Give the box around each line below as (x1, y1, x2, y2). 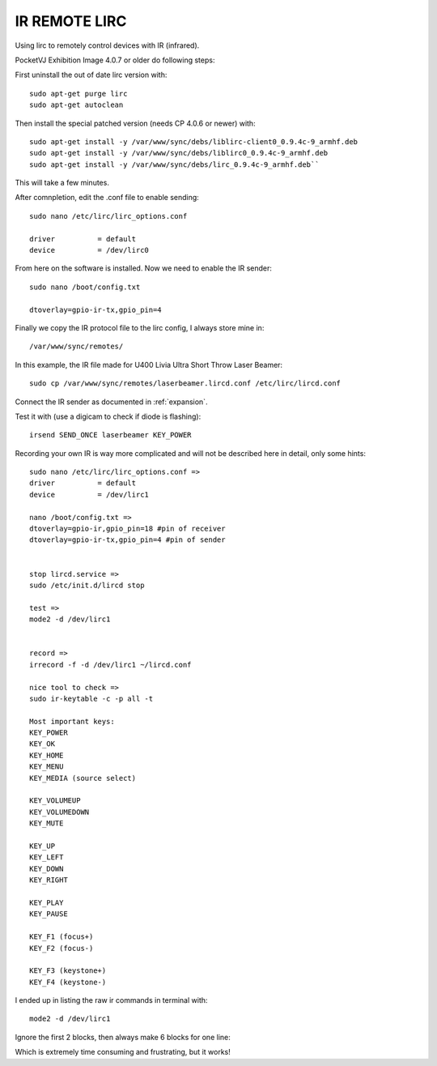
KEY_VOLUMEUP (29, 796, 81, 805)
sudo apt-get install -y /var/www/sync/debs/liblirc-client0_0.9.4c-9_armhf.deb (29, 137, 359, 146)
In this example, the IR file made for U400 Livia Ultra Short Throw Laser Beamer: (15, 360, 283, 369)
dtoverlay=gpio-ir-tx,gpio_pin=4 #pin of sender (29, 535, 226, 544)
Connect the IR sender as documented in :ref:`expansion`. (15, 397, 208, 407)
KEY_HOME (29, 750, 64, 760)
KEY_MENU (29, 762, 64, 771)
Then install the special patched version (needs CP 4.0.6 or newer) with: (15, 118, 256, 128)
